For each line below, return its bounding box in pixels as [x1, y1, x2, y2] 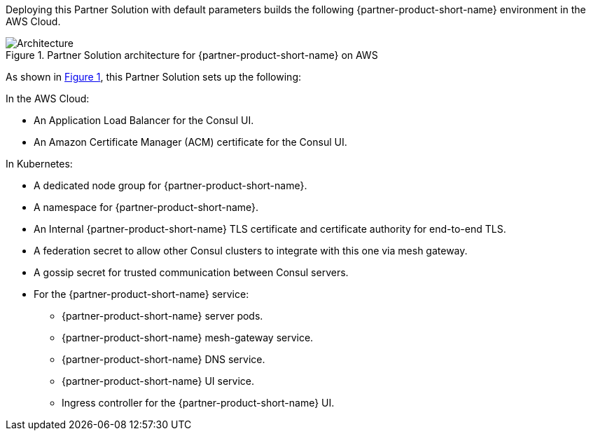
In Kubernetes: [6, 158, 73, 170]
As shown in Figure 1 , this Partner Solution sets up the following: [6, 71, 301, 83]
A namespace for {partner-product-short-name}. [34, 201, 259, 213]
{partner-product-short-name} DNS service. [62, 353, 265, 365]
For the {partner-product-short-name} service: [34, 288, 249, 300]
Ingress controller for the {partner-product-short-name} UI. [62, 397, 335, 409]
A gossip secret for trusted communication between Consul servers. [34, 266, 349, 278]
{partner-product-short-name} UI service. [62, 375, 255, 387]
